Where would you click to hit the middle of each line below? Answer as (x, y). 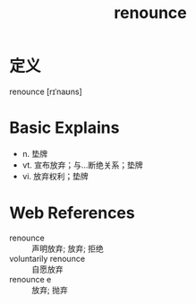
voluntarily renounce (47, 258)
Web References (72, 213)
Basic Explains (64, 128)
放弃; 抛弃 (50, 290)
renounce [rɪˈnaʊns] (46, 91)
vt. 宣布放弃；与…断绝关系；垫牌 (82, 165)
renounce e (30, 279)
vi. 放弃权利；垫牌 (55, 176)
